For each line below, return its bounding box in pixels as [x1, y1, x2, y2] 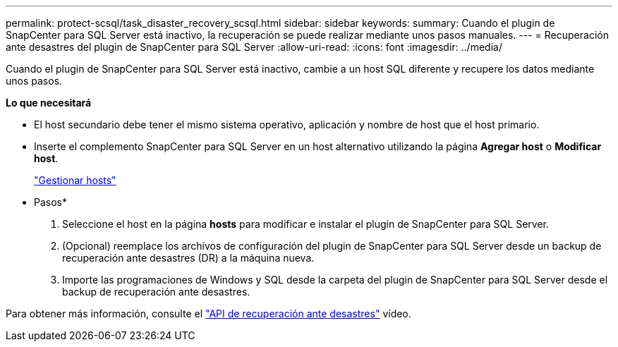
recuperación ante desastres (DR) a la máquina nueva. [62, 252, 315, 264]
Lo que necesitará [6, 97, 92, 109]
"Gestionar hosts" [34, 174, 116, 186]
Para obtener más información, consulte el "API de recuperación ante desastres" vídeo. [6, 308, 411, 319]
